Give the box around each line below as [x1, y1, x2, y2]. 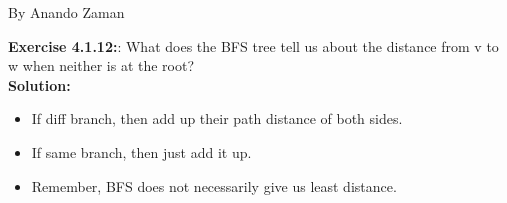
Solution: [8, 74, 71, 95]
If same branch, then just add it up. [31, 141, 252, 162]
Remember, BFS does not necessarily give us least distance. [31, 175, 397, 196]
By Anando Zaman [8, 2, 125, 22]
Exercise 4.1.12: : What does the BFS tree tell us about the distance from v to [8, 35, 499, 56]
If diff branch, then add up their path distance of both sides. [31, 108, 403, 129]
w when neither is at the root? [8, 55, 195, 76]
